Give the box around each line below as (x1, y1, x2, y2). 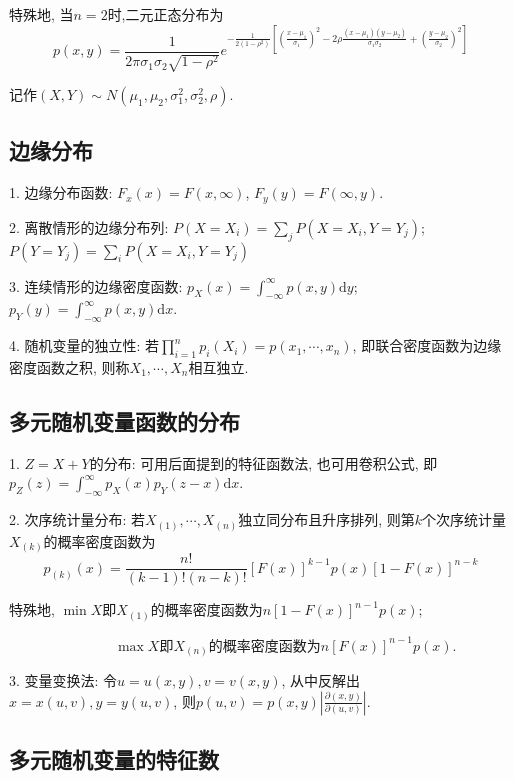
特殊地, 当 (9, 4, 74, 24)
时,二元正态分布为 (107, 4, 224, 24)
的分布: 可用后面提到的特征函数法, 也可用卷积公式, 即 (89, 452, 438, 473)
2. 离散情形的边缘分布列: (9, 216, 169, 237)
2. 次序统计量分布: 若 (9, 509, 146, 530)
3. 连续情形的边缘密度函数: (9, 275, 183, 296)
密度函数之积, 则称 (9, 356, 130, 377)
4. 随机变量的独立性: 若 (9, 335, 160, 356)
